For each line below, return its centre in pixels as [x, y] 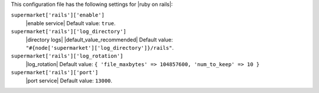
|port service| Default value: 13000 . [69, 80]
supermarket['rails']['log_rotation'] [67, 56]
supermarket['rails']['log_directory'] [69, 32]
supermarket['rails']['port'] [55, 73]
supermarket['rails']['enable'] [58, 15]
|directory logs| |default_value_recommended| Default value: [100, 39]
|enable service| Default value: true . [71, 23]
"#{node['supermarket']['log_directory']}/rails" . [100, 47]
